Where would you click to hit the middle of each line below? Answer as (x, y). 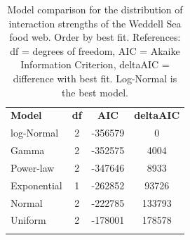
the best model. (95, 92)
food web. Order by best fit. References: (95, 37)
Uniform (28, 220)
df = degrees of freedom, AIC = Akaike (95, 50)
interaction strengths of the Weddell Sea (95, 23)
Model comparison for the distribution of (95, 9)
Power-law (33, 167)
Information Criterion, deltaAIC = (95, 64)
